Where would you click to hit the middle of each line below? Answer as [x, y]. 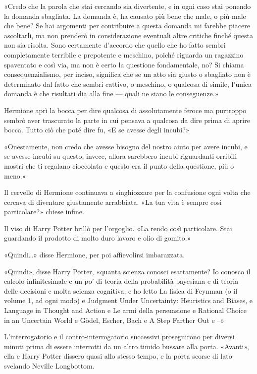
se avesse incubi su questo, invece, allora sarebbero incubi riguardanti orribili [121, 156]
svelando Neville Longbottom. [49, 366]
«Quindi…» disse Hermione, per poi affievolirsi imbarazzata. [95, 255]
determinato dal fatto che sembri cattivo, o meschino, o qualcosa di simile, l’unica [128, 84]
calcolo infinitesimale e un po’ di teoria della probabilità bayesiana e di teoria [121, 281]
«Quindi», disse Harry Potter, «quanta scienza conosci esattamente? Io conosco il [127, 271]
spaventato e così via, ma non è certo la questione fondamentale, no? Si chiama [124, 64]
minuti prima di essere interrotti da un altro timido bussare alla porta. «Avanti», [127, 346]
